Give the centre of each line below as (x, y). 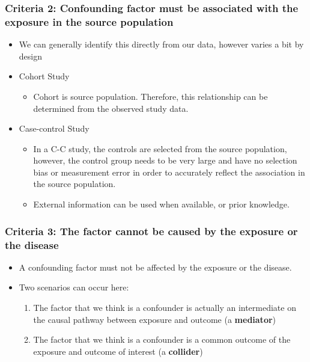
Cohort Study (44, 76)
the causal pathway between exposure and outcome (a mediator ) (155, 319)
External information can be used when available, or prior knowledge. (161, 204)
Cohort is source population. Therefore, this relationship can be (150, 96)
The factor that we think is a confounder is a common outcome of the (162, 339)
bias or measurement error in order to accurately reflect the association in (169, 172)
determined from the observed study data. (111, 108)
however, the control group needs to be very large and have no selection (165, 160)
